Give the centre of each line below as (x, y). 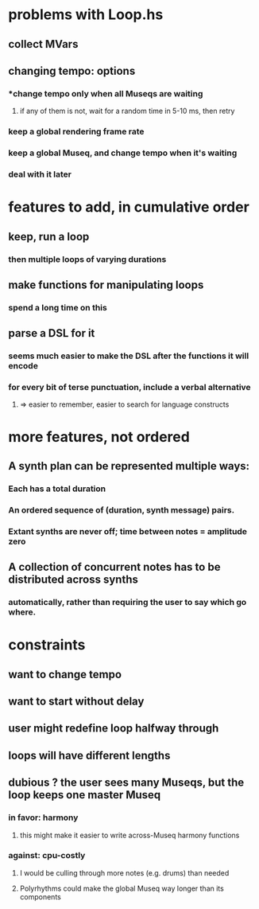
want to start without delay (76, 702)
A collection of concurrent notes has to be (114, 567)
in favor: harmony (43, 817)
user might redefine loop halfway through (114, 729)
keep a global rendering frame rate (76, 131)
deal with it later (40, 174)
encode (23, 366)
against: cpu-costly (47, 856)
